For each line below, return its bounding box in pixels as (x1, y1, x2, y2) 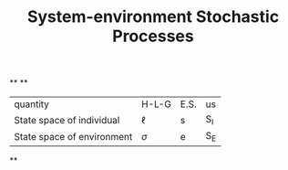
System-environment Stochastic (26, 6, 280, 27)
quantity (14, 98, 50, 111)
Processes (112, 26, 194, 47)
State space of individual (14, 113, 120, 126)
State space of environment (14, 130, 133, 143)
